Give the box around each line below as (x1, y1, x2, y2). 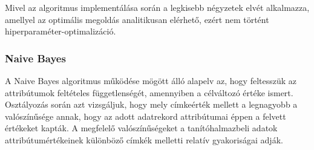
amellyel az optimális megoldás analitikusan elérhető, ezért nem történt (5, 13, 269, 25)
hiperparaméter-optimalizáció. (5, 25, 116, 37)
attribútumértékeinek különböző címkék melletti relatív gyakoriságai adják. (5, 133, 283, 146)
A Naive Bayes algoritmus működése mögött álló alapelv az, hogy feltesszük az (5, 74, 296, 86)
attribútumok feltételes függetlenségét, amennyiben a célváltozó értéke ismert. (5, 86, 293, 99)
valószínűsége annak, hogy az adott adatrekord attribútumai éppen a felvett (5, 109, 286, 122)
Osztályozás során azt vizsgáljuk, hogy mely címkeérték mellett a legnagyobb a (5, 98, 298, 111)
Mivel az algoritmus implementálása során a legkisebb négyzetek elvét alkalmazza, (5, 1, 310, 13)
